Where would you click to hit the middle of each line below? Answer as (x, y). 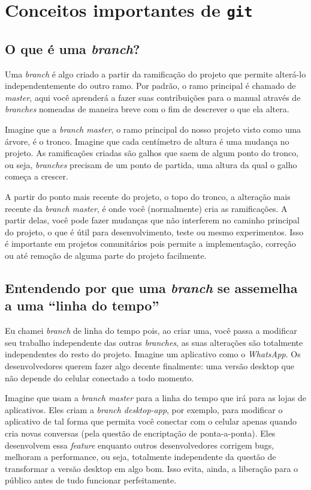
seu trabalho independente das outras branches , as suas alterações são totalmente (154, 342)
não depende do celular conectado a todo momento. (99, 377)
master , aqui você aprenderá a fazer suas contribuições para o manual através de (153, 97)
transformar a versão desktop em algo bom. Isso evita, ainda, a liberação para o (152, 468)
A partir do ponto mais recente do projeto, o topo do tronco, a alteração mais (148, 197)
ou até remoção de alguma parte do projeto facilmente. (106, 256)
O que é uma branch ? (73, 48)
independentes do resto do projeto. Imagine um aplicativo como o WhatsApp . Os (153, 354)
